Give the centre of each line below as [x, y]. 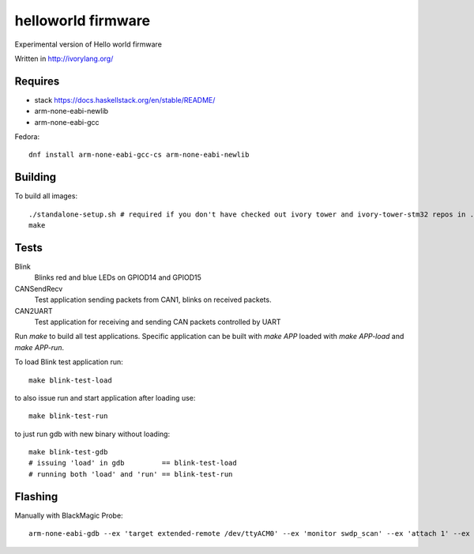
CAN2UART [34, 311]
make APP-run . [39, 347]
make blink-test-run [68, 416]
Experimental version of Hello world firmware [88, 44]
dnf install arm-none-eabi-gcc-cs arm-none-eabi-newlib [139, 155]
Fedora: [27, 137]
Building [36, 177]
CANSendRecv [39, 288]
